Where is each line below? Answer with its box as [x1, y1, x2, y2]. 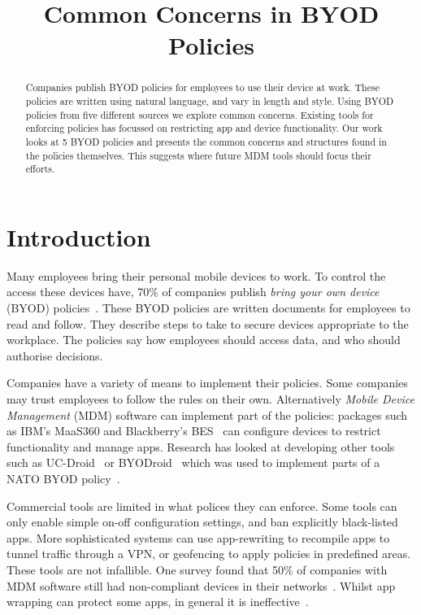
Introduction [7, 220, 151, 253]
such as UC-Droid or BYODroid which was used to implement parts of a [7, 454, 380, 471]
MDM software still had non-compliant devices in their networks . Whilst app [7, 577, 396, 594]
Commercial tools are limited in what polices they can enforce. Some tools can [7, 497, 397, 514]
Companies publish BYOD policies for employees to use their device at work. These [25, 81, 380, 94]
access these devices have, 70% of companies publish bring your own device [7, 283, 380, 300]
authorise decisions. [7, 347, 103, 364]
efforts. [25, 162, 55, 176]
